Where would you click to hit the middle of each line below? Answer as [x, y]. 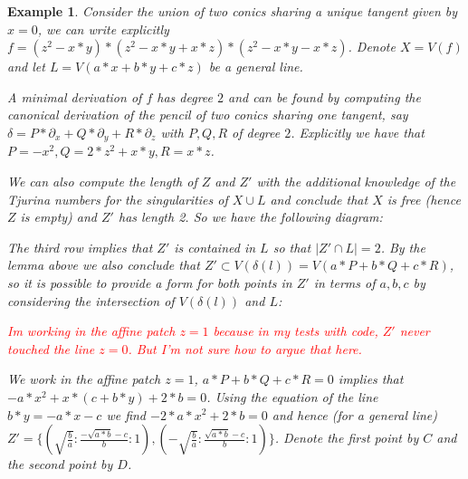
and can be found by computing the [325, 96]
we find [126, 414]
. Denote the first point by [347, 438]
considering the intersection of [91, 300]
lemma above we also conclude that [104, 265]
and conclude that [319, 199]
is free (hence [424, 199]
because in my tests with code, [296, 331]
